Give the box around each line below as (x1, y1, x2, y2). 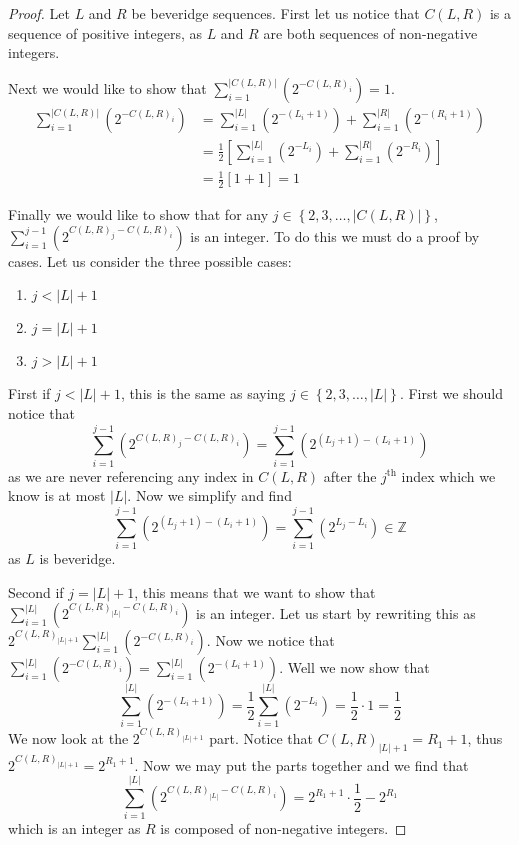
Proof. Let (8, 3, 70, 23)
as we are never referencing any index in (8, 465, 254, 486)
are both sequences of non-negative (263, 22, 478, 43)
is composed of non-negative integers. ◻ (160, 818, 407, 839)
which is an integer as (8, 818, 141, 839)
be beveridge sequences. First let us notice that (131, 3, 420, 23)
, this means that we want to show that (134, 581, 376, 602)
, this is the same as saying (120, 383, 286, 404)
